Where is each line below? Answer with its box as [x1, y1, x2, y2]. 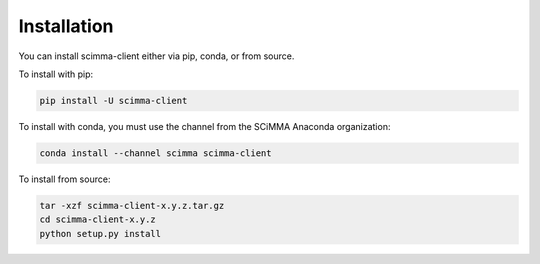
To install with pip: [18, 68, 94, 80]
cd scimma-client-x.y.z [39, 214, 157, 225]
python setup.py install [39, 228, 162, 239]
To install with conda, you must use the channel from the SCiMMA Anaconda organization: [18, 120, 391, 132]
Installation [18, 15, 114, 37]
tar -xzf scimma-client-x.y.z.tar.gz [39, 200, 225, 211]
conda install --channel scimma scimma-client [39, 147, 272, 159]
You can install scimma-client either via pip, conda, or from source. [18, 50, 295, 62]
